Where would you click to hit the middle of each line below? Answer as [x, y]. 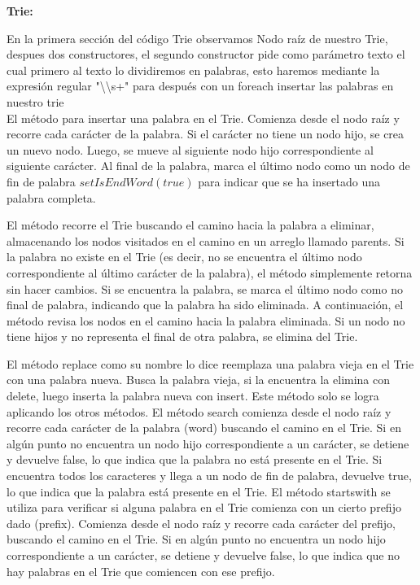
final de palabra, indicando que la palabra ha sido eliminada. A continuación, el [205, 305]
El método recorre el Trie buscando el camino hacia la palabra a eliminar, [190, 225]
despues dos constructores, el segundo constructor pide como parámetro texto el [206, 54]
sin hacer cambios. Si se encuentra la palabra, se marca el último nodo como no [205, 288]
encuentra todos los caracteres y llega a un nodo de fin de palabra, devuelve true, [209, 476]
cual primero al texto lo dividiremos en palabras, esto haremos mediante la [193, 70]
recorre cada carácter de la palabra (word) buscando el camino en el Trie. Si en [204, 428]
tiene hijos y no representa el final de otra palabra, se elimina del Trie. [182, 336]
